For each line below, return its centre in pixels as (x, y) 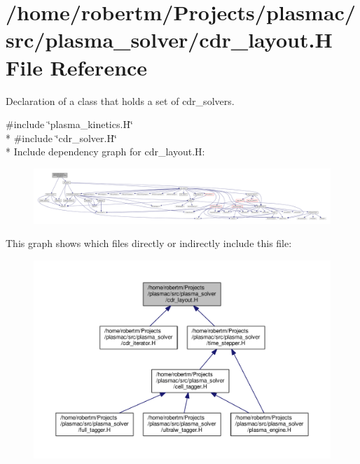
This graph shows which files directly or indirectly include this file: (149, 243)
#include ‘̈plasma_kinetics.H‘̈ (69, 124)
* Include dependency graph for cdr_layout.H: (105, 152)
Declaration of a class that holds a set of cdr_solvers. (120, 100)
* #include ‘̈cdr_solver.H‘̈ (61, 138)
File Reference (77, 67)
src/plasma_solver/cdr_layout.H (169, 40)
